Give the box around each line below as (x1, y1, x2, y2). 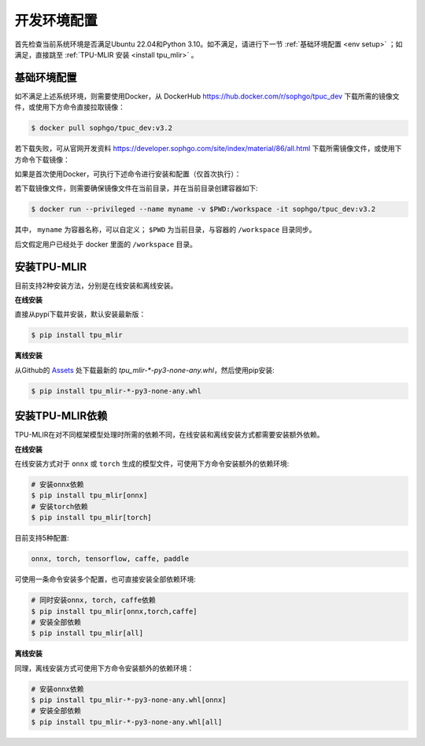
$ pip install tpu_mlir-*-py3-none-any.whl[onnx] (31, 696, 227, 704)
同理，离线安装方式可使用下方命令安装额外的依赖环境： (14, 663, 194, 673)
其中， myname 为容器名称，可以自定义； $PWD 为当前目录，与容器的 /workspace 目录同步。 (14, 225, 316, 235)
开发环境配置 (14, 12, 98, 29)
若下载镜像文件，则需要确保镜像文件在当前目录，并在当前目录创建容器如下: (14, 183, 259, 193)
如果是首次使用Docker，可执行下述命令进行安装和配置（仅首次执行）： (14, 169, 242, 179)
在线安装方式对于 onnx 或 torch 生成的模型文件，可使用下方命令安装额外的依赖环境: (14, 459, 290, 468)
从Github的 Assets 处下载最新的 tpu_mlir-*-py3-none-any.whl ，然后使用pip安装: (14, 365, 275, 375)
